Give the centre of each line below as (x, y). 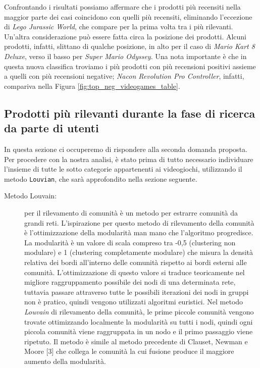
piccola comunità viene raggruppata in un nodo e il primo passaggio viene (139, 331)
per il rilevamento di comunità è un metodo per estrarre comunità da (131, 212)
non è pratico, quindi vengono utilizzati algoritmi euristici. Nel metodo (134, 302)
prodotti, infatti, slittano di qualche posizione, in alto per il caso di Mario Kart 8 (129, 46)
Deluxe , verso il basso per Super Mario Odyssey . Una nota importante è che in (125, 56)
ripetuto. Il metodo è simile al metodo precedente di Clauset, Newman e (136, 341)
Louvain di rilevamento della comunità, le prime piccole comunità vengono (139, 311)
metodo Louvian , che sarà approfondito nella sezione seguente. (101, 178)
